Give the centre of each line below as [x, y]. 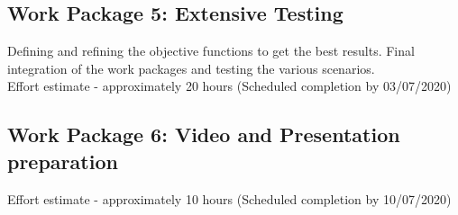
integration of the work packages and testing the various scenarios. [191, 68]
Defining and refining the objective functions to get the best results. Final [211, 51]
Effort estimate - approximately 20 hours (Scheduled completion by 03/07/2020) [229, 86]
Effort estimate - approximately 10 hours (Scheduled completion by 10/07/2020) [229, 198]
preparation [63, 161]
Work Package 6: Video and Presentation [204, 134]
